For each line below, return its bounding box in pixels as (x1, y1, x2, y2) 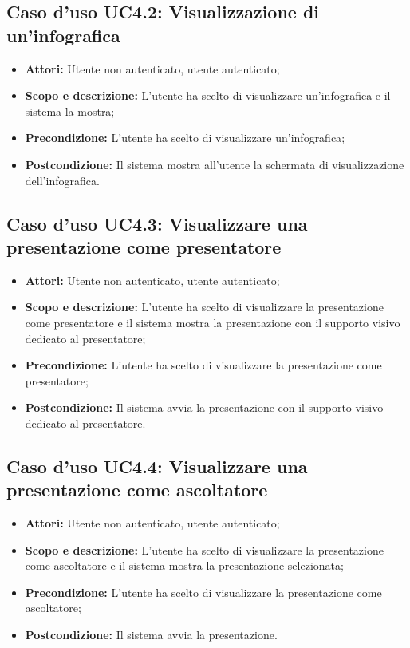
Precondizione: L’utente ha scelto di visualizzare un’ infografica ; (25, 129, 345, 146)
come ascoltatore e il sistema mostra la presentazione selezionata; (25, 557, 344, 574)
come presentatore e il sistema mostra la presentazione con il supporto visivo (25, 314, 400, 330)
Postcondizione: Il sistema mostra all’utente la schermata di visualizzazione (25, 156, 404, 172)
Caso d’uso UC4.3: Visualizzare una (6, 211, 308, 235)
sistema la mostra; (25, 102, 115, 119)
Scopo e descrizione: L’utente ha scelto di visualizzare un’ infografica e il (25, 87, 391, 104)
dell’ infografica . (25, 172, 100, 188)
